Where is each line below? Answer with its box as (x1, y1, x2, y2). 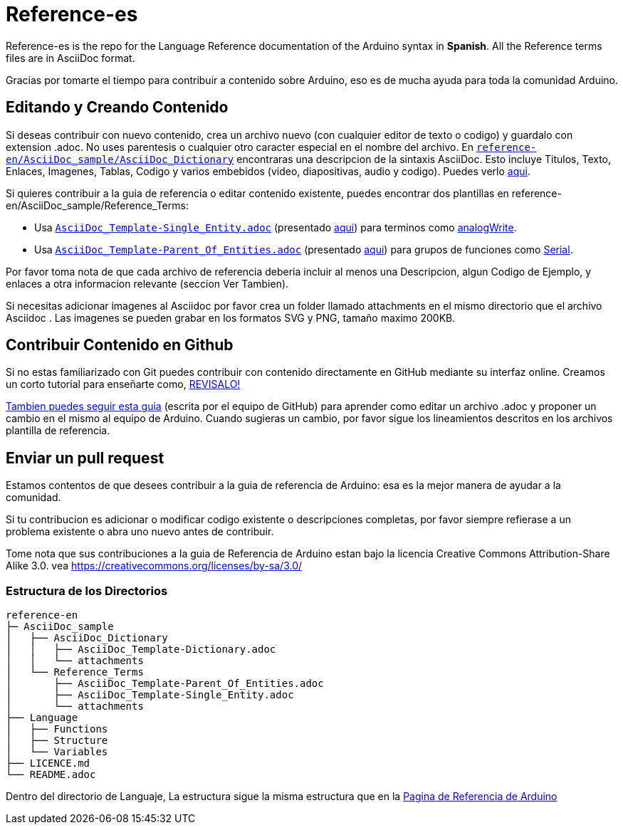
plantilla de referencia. (6, 424, 110, 437)
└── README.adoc (6, 769, 96, 781)
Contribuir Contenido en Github (6, 336, 234, 354)
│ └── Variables (6, 746, 108, 758)
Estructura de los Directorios (6, 583, 168, 598)
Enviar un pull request (6, 448, 164, 467)
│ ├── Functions (6, 723, 108, 735)
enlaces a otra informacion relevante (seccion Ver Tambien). (6, 277, 289, 290)
